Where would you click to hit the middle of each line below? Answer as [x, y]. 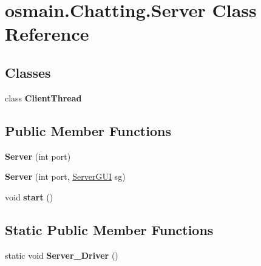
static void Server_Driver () [62, 255]
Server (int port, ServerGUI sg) [65, 176]
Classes [28, 72]
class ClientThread [43, 97]
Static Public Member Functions [109, 229]
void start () [29, 196]
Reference [47, 34]
